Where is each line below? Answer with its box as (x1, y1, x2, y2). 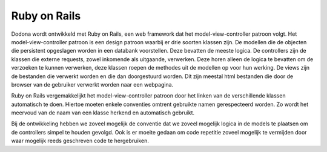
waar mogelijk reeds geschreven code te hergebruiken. (11, 137, 150, 145)
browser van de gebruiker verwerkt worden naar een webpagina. (11, 81, 174, 88)
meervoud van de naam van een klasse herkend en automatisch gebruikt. (11, 109, 195, 116)
